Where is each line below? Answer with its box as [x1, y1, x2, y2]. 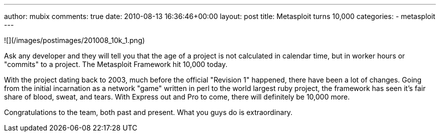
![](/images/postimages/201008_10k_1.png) [4, 36, 145, 44]
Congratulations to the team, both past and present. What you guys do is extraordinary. [4, 108, 293, 116]
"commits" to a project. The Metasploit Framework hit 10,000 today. [4, 60, 228, 68]
